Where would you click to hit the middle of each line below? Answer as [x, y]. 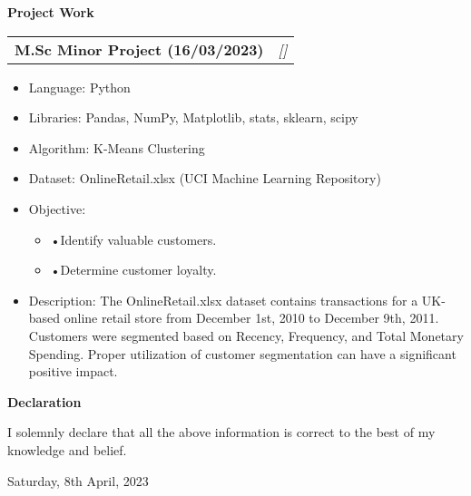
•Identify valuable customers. [133, 239]
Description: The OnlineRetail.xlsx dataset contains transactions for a [223, 300]
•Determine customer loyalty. [133, 270]
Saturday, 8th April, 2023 [78, 480]
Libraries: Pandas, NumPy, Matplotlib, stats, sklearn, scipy [193, 117]
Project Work [51, 12]
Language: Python [79, 87]
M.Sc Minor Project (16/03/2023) [139, 49]
